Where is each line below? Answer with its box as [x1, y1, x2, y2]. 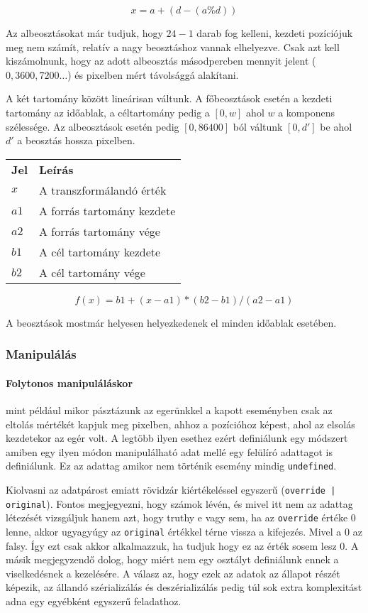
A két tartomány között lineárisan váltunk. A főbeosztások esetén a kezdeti [6, 91, 333, 106]
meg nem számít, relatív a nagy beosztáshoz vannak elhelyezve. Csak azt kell [6, 39, 340, 54]
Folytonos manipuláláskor [6, 375, 133, 390]
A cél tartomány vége [39, 264, 145, 281]
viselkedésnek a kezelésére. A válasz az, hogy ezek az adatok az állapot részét [6, 565, 340, 580]
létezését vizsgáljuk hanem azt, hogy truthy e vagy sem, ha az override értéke [6, 510, 348, 525]
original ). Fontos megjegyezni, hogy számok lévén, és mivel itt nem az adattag [6, 496, 353, 511]
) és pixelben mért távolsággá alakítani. [67, 67, 239, 82]
